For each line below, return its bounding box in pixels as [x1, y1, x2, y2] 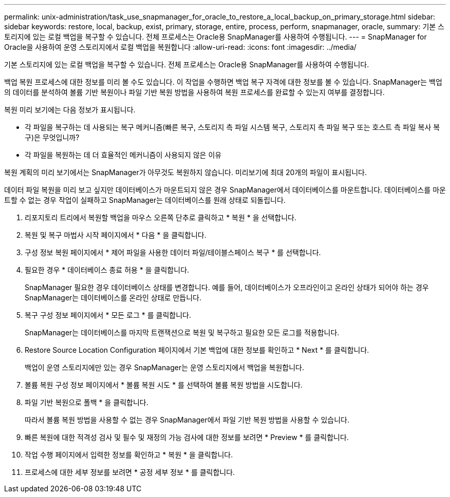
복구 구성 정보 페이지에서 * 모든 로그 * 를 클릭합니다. [25, 311, 191, 319]
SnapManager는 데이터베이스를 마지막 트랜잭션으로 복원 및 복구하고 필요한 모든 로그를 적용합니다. [25, 328, 340, 337]
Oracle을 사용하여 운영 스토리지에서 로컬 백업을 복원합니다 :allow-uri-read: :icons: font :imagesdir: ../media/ [4, 43, 357, 51]
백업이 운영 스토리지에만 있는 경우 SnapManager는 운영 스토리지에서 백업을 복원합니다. [25, 363, 304, 372]
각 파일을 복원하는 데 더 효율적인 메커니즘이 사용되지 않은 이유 [25, 150, 222, 159]
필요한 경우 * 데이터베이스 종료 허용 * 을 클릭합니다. [25, 265, 190, 274]
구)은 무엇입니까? [25, 133, 80, 142]
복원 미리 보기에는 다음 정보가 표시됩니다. [4, 105, 136, 114]
